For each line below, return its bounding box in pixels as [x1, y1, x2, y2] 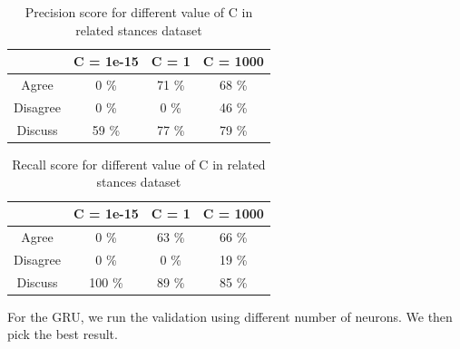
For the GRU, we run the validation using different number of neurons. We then [7, 306, 453, 325]
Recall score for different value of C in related [12, 154, 266, 173]
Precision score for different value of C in [24, 3, 253, 21]
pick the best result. [7, 325, 118, 344]
